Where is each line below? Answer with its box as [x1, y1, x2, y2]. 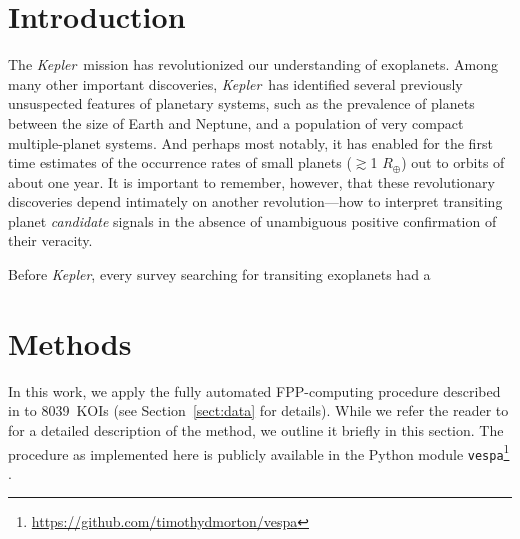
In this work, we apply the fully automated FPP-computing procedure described [8, 380, 501, 401]
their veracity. [8, 230, 93, 251]
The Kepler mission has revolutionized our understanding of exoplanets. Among [8, 54, 499, 75]
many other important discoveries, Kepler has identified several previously [8, 73, 463, 94]
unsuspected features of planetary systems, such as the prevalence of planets [8, 93, 475, 114]
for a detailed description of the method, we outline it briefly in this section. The [8, 419, 504, 440]
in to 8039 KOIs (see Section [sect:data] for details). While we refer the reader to [8, 400, 509, 421]
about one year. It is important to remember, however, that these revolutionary [8, 171, 495, 192]
